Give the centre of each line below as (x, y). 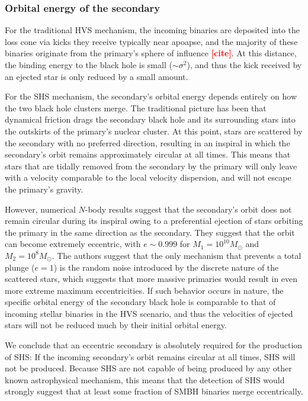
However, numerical (40, 209)
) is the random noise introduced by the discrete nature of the (166, 267)
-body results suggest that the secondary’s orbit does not (188, 209)
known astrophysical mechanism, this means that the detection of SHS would (145, 379)
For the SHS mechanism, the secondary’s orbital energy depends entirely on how (151, 96)
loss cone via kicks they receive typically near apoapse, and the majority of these (151, 41)
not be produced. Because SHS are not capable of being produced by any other (148, 368)
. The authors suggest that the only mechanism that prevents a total (177, 255)
